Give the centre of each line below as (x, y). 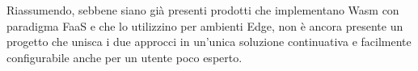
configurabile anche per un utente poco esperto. (125, 57)
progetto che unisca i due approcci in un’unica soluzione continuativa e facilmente (209, 42)
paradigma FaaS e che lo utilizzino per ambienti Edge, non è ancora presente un (205, 25)
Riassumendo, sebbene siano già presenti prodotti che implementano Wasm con (203, 10)
